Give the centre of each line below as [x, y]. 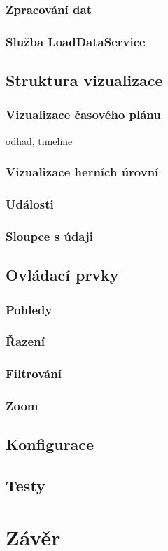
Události [30, 204]
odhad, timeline [39, 140]
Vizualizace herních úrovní [82, 172]
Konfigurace [50, 444]
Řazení [25, 341]
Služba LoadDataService [76, 41]
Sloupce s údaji [49, 236]
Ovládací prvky [62, 275]
